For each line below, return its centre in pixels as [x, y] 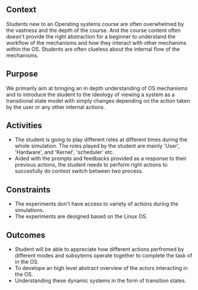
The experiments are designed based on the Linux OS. [81, 216]
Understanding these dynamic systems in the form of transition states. [100, 281]
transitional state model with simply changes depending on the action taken [98, 100]
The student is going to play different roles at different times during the [101, 140]
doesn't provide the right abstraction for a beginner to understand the [91, 36]
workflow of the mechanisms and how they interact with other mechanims [96, 43]
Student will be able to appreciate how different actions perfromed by [99, 249]
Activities [24, 126]
